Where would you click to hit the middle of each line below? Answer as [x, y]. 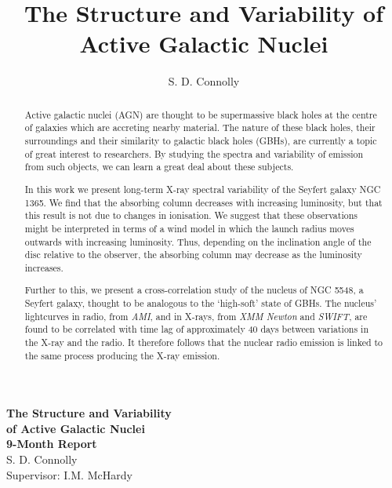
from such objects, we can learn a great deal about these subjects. [159, 167]
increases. [44, 267]
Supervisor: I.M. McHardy [69, 474]
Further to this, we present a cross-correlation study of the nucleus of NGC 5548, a [194, 290]
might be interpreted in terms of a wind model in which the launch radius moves [189, 228]
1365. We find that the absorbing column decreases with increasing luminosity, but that [203, 202]
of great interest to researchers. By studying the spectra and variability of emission [194, 153]
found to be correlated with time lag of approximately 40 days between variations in [197, 329]
